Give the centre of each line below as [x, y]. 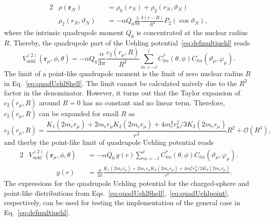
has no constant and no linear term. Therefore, [154, 102]
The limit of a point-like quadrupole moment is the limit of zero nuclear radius [124, 73]
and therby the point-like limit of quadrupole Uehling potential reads [109, 142]
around [50, 102]
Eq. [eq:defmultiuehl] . [37, 212]
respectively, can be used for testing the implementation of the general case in [122, 202]
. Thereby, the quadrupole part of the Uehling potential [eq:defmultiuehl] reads [130, 42]
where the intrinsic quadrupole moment [64, 32]
